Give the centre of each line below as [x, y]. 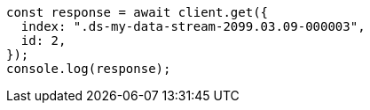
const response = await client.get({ [138, 12]
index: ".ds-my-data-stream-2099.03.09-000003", [193, 26]
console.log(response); [89, 69]
